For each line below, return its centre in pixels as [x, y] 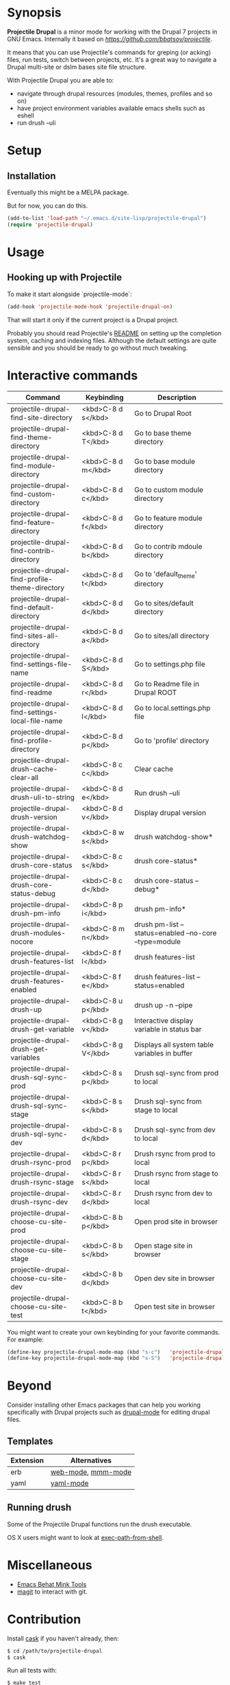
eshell [25, 115]
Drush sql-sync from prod [177, 1073]
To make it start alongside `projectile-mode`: [69, 294]
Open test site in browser [175, 1306]
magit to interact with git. [52, 1592]
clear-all [25, 777]
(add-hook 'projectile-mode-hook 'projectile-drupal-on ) [90, 306]
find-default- [33, 607]
